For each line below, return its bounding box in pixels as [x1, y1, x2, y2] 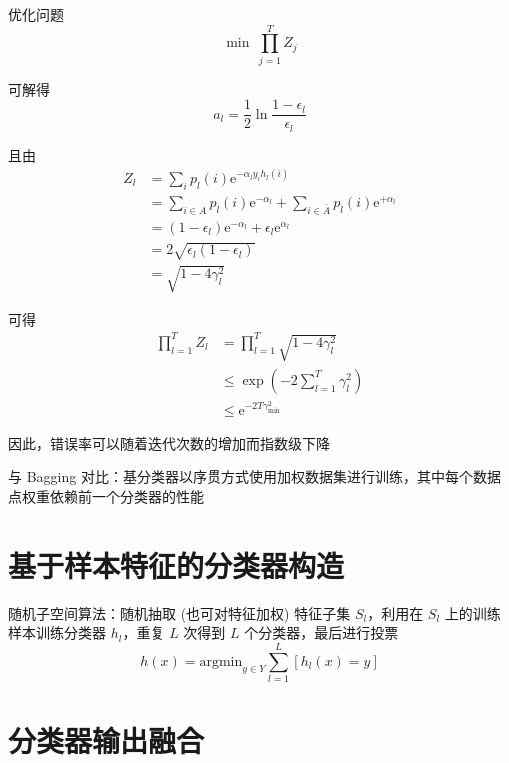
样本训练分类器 [8, 622, 106, 643]
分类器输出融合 [8, 720, 205, 761]
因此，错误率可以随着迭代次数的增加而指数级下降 [8, 432, 330, 453]
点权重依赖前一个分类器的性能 [8, 486, 204, 507]
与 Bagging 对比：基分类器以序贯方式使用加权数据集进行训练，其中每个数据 [8, 466, 501, 487]
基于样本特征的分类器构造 [8, 544, 345, 585]
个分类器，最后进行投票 [244, 622, 399, 643]
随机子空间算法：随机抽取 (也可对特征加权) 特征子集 [8, 602, 351, 623]
